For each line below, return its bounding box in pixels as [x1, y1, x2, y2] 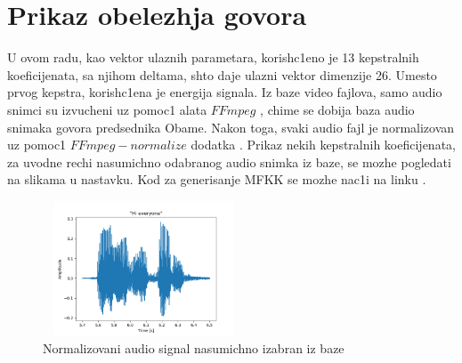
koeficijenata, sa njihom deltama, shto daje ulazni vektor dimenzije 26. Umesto [7, 65, 437, 84]
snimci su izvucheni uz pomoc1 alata [7, 100, 207, 118]
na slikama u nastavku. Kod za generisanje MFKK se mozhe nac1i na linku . [7, 170, 426, 189]
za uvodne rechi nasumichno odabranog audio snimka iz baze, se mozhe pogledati [7, 152, 451, 171]
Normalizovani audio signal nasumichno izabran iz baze [43, 338, 344, 357]
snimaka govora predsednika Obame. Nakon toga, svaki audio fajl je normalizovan [7, 117, 455, 136]
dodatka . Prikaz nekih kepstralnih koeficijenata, [190, 135, 456, 154]
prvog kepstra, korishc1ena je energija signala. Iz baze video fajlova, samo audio [7, 83, 442, 101]
